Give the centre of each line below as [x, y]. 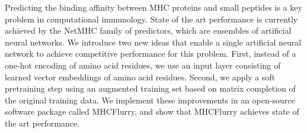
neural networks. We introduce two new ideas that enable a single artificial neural [153, 42]
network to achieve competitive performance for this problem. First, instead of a [151, 53]
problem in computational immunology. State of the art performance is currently [151, 19]
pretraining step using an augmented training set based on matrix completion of [150, 88]
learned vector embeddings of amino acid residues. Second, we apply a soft [140, 77]
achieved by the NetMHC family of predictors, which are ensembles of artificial [148, 30]
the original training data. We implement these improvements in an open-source [150, 100]
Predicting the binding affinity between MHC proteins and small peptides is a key [153, 7]
